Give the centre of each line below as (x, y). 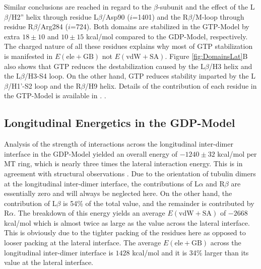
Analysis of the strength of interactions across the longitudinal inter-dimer (119, 144)
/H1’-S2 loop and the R (44, 85)
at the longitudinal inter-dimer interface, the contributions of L (102, 183)
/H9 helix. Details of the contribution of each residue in (171, 85)
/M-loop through (218, 16)
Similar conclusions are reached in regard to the (78, 7)
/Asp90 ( (116, 16)
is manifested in (28, 56)
